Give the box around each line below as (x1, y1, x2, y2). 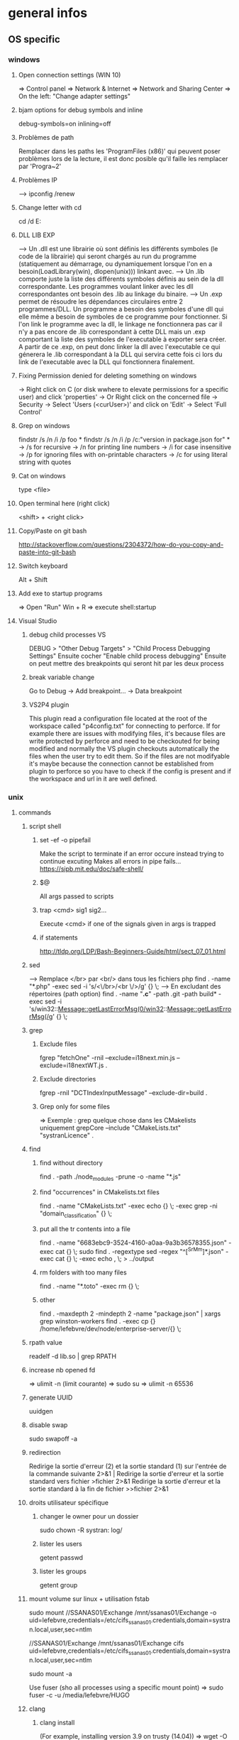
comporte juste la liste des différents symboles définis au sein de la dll (18, 275, 224, 283)
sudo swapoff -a (28, 1435, 77, 1443)
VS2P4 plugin (28, 700, 70, 709)
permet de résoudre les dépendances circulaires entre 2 (18, 297, 183, 306)
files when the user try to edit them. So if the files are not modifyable (28, 751, 230, 760)
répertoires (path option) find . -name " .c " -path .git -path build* (28, 990, 217, 998)
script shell (28, 822, 62, 831)
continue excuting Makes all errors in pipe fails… (39, 857, 182, 866)
